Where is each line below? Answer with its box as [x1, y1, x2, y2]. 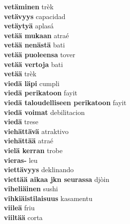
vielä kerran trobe [4, 145, 63, 155]
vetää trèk [4, 68, 37, 79]
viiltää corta [4, 212, 43, 223]
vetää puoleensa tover [4, 49, 75, 59]
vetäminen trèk [4, 1, 54, 11]
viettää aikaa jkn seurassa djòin [4, 174, 110, 184]
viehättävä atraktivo [4, 126, 69, 136]
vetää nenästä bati [4, 40, 65, 50]
